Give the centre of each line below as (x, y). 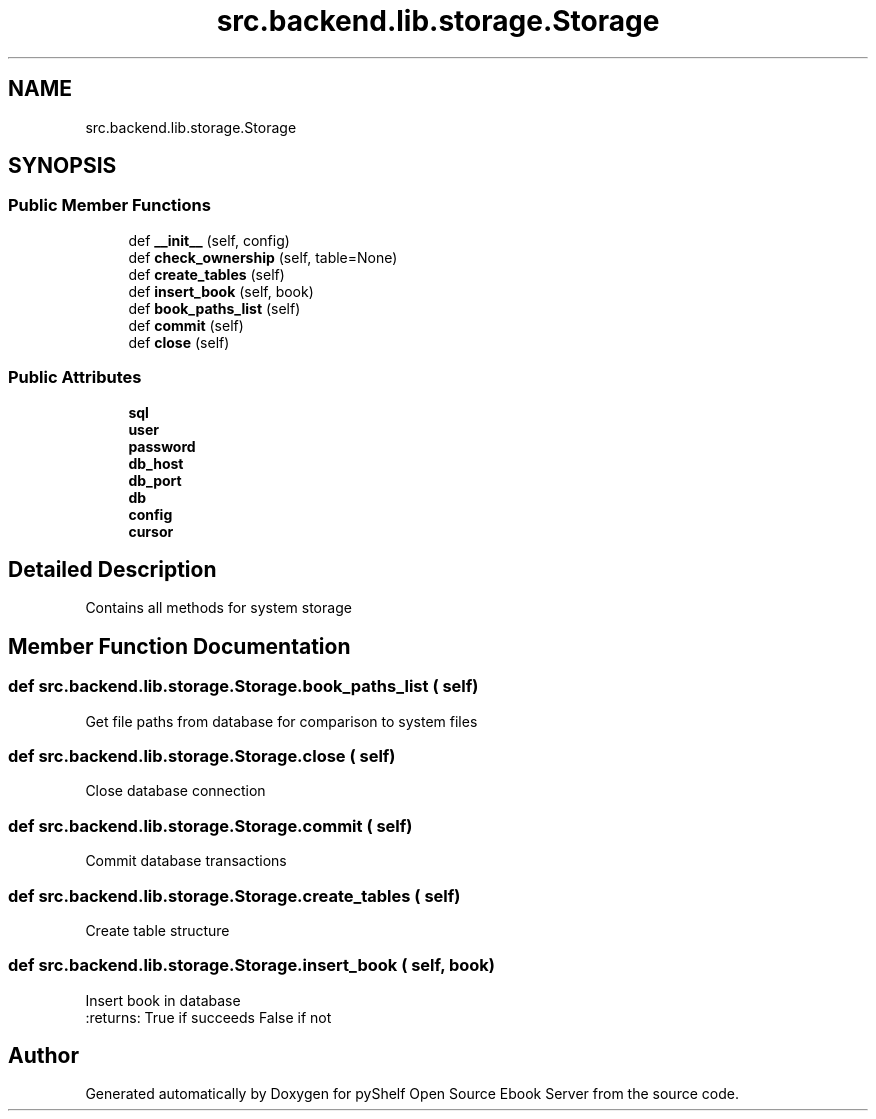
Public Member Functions (109, 205)
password (162, 446)
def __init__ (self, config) (209, 240)
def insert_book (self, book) (221, 291)
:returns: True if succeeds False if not (208, 1017)
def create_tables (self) (206, 274)
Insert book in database (163, 1000)
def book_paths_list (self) (214, 308)
